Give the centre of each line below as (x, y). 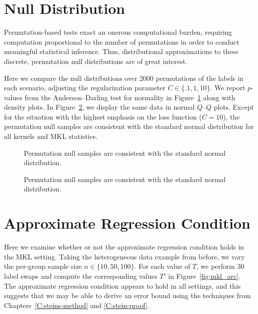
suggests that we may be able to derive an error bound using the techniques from (128, 295)
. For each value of (162, 266)
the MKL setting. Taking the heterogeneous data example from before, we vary (125, 256)
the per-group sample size (43, 266)
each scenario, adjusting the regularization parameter (85, 88)
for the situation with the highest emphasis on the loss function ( (103, 116)
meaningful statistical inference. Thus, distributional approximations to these (121, 51)
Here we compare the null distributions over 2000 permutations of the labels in (124, 78)
